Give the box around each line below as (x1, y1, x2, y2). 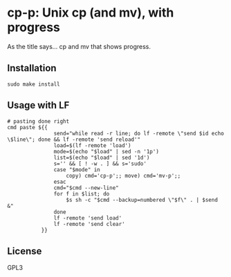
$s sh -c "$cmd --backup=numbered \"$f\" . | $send (66, 196, 218, 203)
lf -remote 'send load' (53, 214, 122, 222)
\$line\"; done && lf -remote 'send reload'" (7, 136, 140, 143)
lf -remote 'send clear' (53, 220, 126, 227)
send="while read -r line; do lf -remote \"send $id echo (53, 130, 225, 137)
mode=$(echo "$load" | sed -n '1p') (53, 148, 159, 155)
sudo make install (7, 81, 60, 88)
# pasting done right (7, 117, 70, 125)
